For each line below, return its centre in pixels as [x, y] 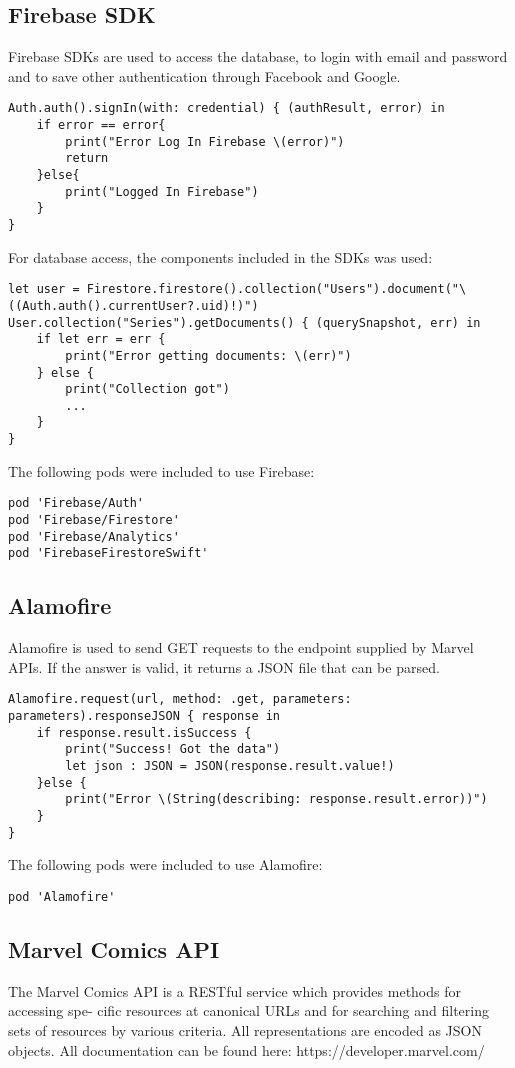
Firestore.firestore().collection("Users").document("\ [276, 289]
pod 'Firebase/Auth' [76, 503]
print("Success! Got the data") [173, 749]
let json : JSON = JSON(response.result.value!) [230, 766]
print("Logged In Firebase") [162, 191]
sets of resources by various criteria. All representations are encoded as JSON [245, 1029]
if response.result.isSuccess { [144, 732]
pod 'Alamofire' [62, 896]
